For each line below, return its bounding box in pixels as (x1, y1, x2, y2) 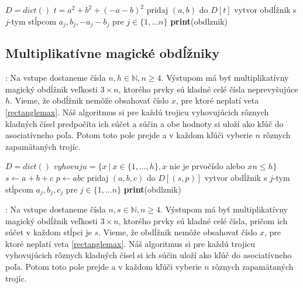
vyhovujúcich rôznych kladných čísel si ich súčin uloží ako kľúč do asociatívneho (5, 249, 292, 261)
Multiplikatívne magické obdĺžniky (5, 44, 220, 62)
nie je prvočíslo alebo (169, 160, 245, 172)
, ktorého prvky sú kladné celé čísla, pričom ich (118, 214, 288, 227)
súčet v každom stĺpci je (5, 226, 92, 238)
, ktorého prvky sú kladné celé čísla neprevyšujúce (118, 83, 298, 95)
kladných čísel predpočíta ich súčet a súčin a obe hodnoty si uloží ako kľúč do (5, 117, 284, 129)
